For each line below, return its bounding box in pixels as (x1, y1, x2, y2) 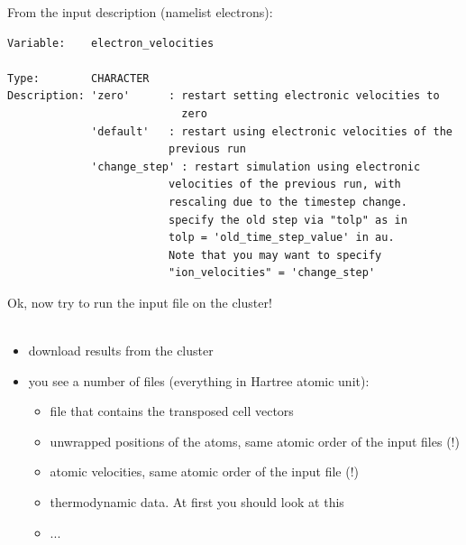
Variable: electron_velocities (7, 36, 215, 50)
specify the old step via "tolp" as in (168, 213, 407, 226)
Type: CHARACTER (7, 71, 150, 85)
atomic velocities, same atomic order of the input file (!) (50, 462, 360, 481)
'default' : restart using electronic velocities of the (91, 125, 452, 138)
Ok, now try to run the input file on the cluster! (7, 292, 272, 311)
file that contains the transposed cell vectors (50, 402, 294, 420)
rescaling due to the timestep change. (168, 195, 407, 208)
